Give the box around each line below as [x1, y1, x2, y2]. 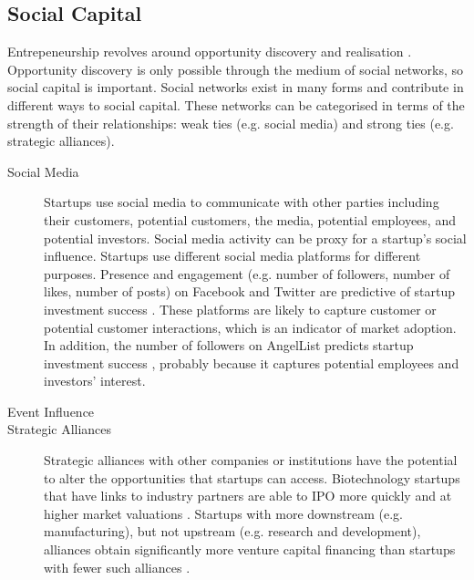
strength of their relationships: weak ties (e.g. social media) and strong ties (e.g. [7, 113, 454, 132]
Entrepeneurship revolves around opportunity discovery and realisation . [7, 42, 412, 61]
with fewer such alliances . [44, 557, 191, 576]
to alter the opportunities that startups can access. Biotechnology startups [44, 468, 460, 487]
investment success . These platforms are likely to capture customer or [44, 299, 437, 318]
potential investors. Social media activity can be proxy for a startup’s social [44, 228, 467, 247]
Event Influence [7, 401, 95, 420]
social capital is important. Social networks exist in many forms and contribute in [7, 78, 464, 97]
